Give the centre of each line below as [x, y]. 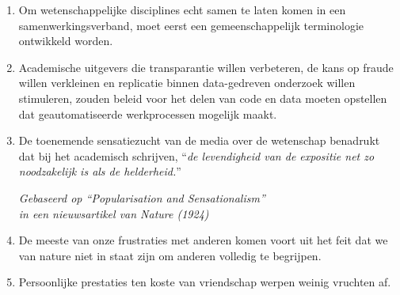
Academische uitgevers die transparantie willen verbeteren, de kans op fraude [206, 67]
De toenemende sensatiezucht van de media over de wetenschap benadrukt [199, 140]
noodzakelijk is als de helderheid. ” [100, 171]
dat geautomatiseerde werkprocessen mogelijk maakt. [148, 113]
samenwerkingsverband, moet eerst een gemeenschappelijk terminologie [191, 25]
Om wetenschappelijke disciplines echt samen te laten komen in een [182, 9]
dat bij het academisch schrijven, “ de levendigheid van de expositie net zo [196, 155]
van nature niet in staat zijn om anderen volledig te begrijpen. [170, 255]
